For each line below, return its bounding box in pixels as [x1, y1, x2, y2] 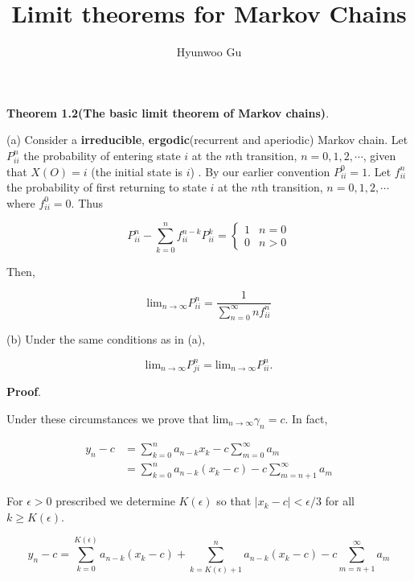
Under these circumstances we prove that [6, 410, 209, 426]
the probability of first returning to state [6, 179, 207, 196]
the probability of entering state [23, 146, 181, 163]
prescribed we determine [55, 492, 175, 509]
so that [216, 492, 252, 509]
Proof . [6, 383, 42, 400]
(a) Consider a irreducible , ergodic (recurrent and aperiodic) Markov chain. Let [6, 131, 408, 148]
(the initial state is [91, 163, 182, 179]
